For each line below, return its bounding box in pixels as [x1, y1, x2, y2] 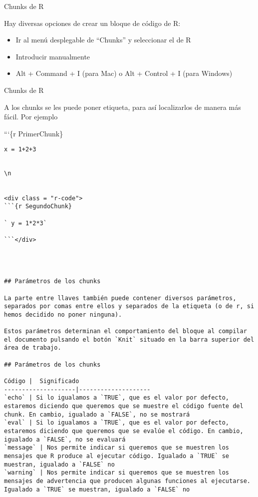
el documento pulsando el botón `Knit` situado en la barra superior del [4, 336, 255, 343]
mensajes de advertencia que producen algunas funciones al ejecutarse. [4, 477, 251, 485]
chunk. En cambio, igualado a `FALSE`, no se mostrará [4, 411, 190, 418]
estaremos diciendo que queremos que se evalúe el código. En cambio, [4, 428, 244, 435]
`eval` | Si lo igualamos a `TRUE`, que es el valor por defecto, [4, 419, 230, 427]
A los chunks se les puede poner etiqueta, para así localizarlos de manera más [4, 101, 241, 112]
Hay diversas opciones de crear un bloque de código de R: [4, 17, 181, 28]
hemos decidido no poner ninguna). [4, 311, 122, 318]
